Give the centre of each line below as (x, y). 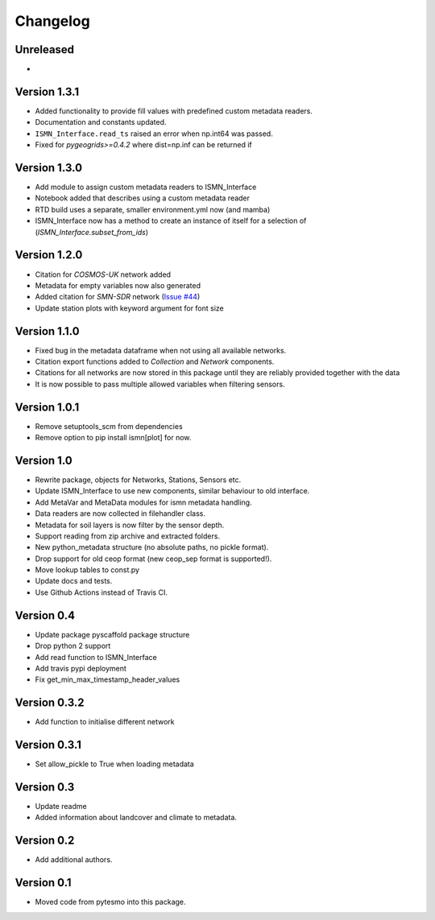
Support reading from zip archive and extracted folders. (128, 536)
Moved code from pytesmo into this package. (110, 902)
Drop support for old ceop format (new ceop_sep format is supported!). (153, 559)
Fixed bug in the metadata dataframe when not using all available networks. (161, 350)
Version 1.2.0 (49, 255)
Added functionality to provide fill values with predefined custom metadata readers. (174, 111)
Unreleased (45, 50)
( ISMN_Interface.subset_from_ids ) (92, 232)
